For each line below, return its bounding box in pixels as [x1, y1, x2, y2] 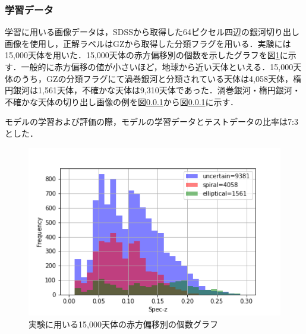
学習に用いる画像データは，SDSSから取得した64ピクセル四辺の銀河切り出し [5, 26, 300, 38]
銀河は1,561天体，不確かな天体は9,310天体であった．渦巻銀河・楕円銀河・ [12, 84, 301, 96]
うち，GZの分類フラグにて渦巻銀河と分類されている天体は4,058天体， [21, 72, 294, 84]
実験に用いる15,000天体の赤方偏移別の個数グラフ [29, 317, 218, 330]
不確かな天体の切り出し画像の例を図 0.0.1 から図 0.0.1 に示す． [5, 95, 239, 108]
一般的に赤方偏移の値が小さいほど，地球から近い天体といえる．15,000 [21, 61, 294, 73]
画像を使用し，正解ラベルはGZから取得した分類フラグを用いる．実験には [5, 37, 291, 49]
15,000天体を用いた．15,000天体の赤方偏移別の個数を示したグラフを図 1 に [5, 49, 288, 61]
